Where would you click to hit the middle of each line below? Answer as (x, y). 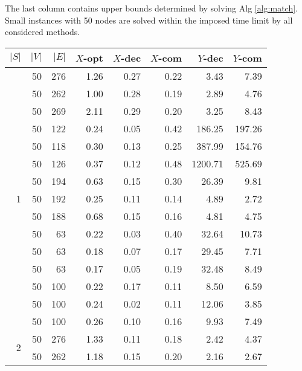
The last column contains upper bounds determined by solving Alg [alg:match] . (151, 8)
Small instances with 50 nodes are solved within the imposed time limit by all (149, 20)
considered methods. (43, 32)
